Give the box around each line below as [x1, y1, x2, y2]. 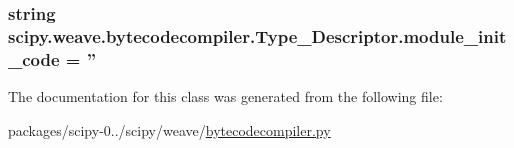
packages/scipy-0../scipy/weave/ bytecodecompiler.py [8, 119, 331, 140]
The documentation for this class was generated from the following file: [8, 86, 443, 107]
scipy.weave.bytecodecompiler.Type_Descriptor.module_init [8, 23, 507, 48]
